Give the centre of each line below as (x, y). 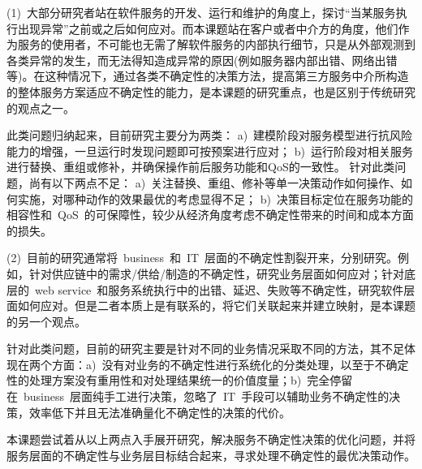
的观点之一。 (41, 108)
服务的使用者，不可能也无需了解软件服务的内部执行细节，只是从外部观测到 (216, 44)
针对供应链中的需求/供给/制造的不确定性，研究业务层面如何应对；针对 (216, 273)
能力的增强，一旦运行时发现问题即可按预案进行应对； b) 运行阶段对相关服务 (210, 151)
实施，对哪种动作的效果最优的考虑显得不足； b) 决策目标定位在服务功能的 (215, 198)
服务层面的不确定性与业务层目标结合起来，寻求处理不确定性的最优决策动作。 (211, 455)
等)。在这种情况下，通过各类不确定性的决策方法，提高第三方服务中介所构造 (208, 76)
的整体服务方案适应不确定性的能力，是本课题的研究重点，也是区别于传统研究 (211, 91)
